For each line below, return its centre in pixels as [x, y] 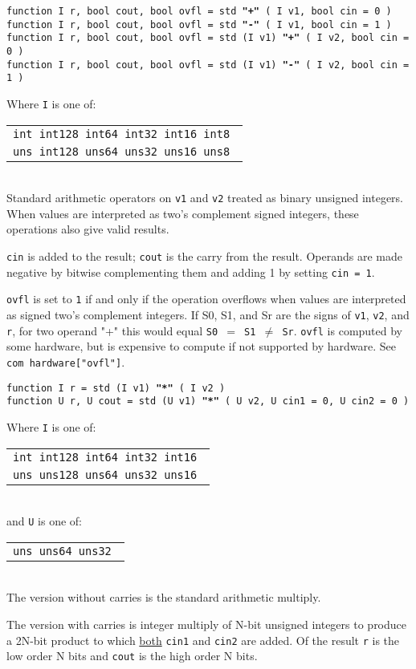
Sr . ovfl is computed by [343, 330]
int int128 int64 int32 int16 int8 [122, 134]
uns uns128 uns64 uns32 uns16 [105, 474]
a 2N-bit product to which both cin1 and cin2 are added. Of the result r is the [203, 640]
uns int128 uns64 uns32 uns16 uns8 [122, 151]
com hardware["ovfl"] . [66, 361]
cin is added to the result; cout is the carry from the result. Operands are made [204, 256]
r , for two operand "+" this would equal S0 [112, 330]
